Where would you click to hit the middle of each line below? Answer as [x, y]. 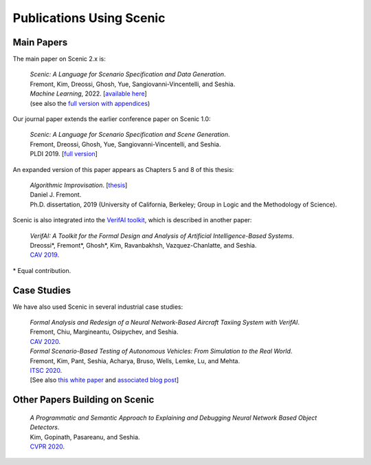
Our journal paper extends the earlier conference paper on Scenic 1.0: [112, 119]
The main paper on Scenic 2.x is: [59, 59]
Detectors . [45, 427]
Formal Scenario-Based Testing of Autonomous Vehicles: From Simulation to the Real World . [161, 352]
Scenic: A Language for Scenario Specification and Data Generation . [128, 74]
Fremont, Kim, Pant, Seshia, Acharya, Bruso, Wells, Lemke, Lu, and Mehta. [135, 360]
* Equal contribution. [42, 270]
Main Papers [40, 42]
